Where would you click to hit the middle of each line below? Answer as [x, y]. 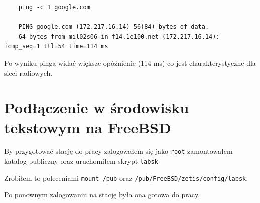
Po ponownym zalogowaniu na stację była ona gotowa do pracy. [102, 195]
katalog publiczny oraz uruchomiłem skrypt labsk [81, 161]
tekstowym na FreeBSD [88, 127]
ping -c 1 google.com [54, 7]
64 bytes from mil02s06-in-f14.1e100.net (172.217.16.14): [119, 36]
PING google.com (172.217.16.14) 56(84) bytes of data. [114, 27]
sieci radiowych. [28, 73]
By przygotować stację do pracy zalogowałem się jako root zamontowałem [118, 151]
